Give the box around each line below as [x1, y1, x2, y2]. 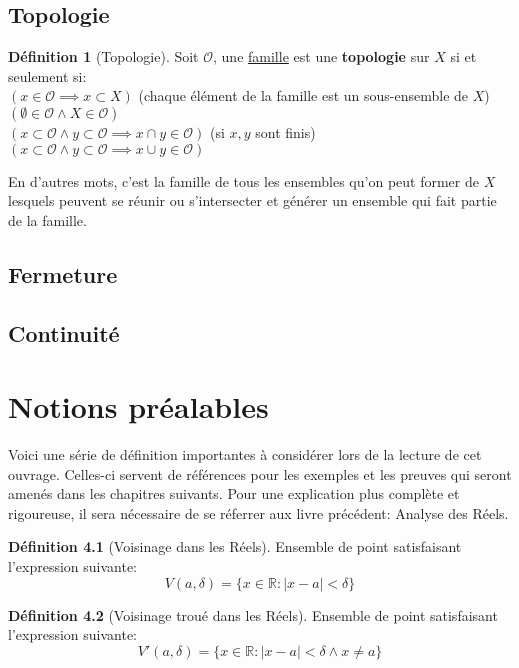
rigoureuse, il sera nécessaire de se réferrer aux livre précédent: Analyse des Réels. [8, 502, 509, 523]
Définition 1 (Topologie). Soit [8, 46, 199, 67]
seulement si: [8, 65, 87, 86]
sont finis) [255, 121, 316, 142]
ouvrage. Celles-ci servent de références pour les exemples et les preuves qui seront [8, 463, 512, 484]
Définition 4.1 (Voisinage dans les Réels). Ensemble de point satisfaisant [8, 536, 462, 557]
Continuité [8, 317, 120, 348]
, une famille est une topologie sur [213, 46, 430, 67]
